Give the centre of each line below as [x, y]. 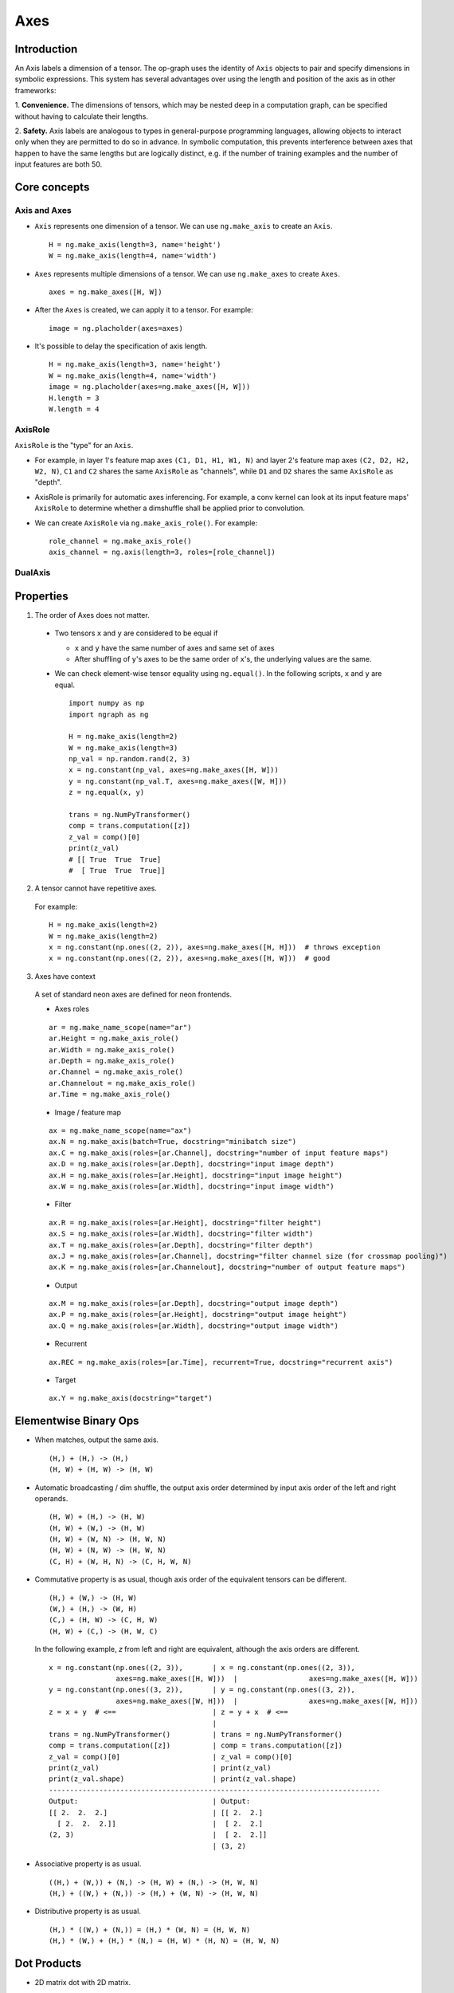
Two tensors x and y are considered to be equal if [136, 633]
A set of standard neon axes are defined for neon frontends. [133, 995]
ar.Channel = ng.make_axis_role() [116, 1072]
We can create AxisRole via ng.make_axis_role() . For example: [146, 523]
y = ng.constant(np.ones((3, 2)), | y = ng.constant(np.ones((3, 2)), [202, 1690]
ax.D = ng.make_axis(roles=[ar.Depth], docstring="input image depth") [192, 1164]
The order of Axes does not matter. [92, 615]
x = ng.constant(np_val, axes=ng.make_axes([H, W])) [174, 770]
